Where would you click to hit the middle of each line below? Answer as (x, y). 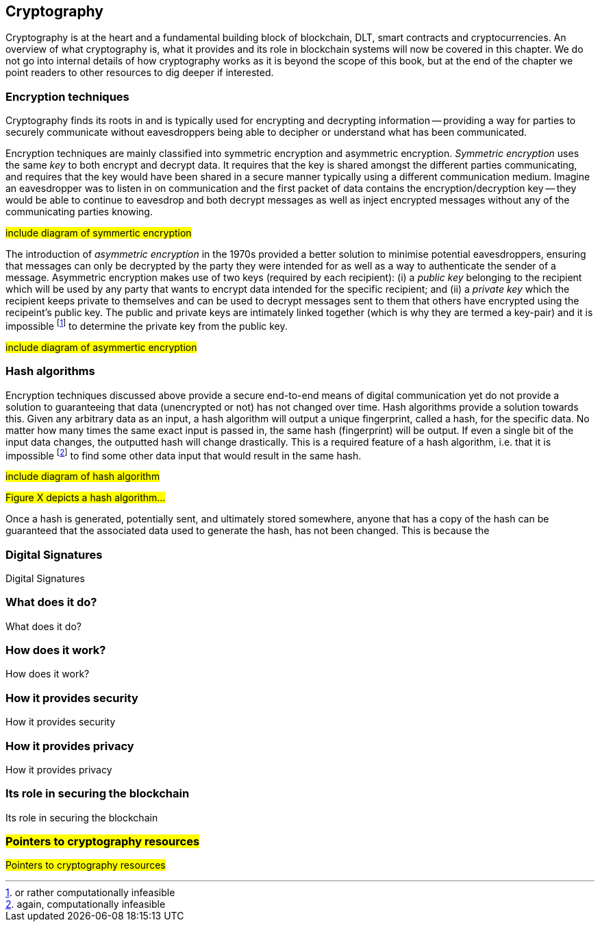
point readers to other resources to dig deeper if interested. (140, 73)
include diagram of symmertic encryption (99, 233)
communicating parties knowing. (79, 212)
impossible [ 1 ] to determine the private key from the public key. (147, 325)
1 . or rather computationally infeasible (90, 893)
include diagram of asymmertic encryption (101, 347)
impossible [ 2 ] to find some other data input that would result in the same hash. (184, 454)
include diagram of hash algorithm (83, 477)
